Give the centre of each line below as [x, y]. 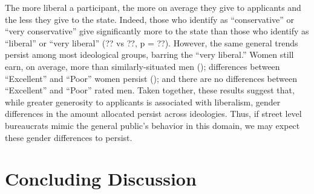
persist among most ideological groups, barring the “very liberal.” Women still [149, 55]
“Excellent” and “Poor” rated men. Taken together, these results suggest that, [150, 90]
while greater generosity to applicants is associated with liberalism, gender [143, 102]
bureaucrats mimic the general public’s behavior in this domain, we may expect [152, 125]
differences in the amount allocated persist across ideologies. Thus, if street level [153, 114]
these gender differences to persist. [69, 137]
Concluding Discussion [101, 179]
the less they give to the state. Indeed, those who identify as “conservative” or [150, 19]
